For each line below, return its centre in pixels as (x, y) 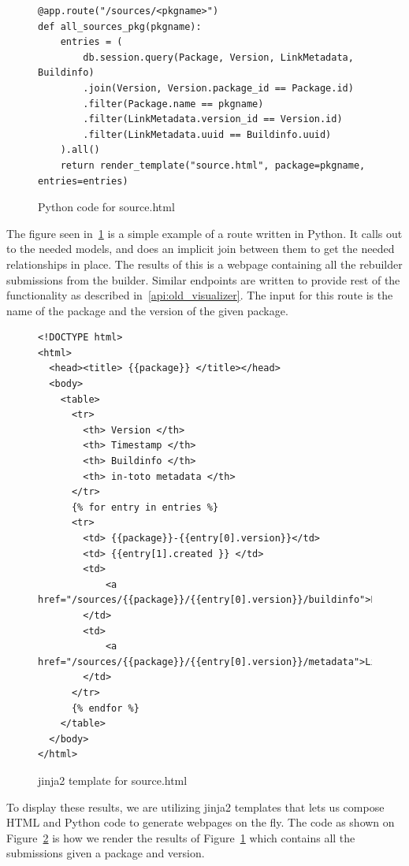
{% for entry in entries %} (145, 507)
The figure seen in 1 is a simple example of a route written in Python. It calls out (204, 233)
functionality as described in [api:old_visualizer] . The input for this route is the (200, 295)
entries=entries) (83, 181)
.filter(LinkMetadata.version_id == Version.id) (213, 119)
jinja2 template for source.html (113, 780)
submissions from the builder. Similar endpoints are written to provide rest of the (203, 279)
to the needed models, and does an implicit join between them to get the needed (201, 249)
